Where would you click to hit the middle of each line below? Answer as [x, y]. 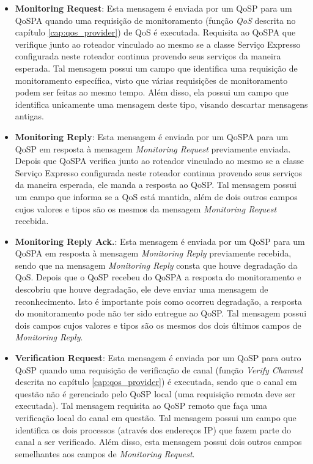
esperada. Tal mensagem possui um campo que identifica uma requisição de [156, 68]
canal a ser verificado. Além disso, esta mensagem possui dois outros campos [158, 442]
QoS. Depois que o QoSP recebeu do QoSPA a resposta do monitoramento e [158, 277]
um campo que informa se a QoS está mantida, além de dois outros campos [156, 196]
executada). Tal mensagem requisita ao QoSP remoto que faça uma [141, 406]
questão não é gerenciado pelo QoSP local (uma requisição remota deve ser [155, 393]
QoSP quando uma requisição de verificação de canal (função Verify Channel [159, 369]
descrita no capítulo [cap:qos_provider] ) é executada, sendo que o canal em [156, 382]
